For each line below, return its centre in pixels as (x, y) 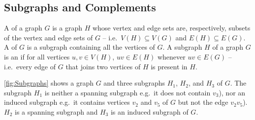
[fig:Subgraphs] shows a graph (49, 83)
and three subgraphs (134, 83)
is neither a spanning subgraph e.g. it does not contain (127, 92)
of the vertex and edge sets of (48, 37)
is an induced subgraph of (149, 111)
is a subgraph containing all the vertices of (91, 47)
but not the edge (203, 102)
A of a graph (23, 28)
